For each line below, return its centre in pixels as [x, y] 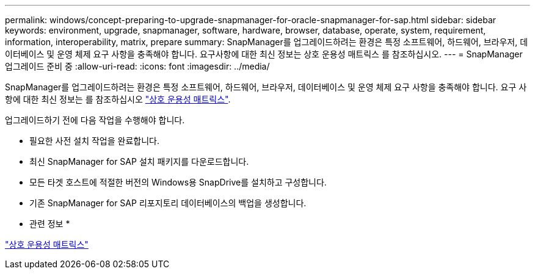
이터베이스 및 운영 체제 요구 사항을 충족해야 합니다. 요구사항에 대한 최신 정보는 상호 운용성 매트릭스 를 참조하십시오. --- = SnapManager [264, 54]
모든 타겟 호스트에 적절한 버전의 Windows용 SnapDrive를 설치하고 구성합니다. [178, 182]
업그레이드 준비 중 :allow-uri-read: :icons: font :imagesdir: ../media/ [137, 66]
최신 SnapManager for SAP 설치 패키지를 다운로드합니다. [139, 161]
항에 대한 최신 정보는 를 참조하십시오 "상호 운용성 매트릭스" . [118, 99]
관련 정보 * [50, 224]
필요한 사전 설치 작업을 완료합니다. [94, 141]
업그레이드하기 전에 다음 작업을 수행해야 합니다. [95, 120]
